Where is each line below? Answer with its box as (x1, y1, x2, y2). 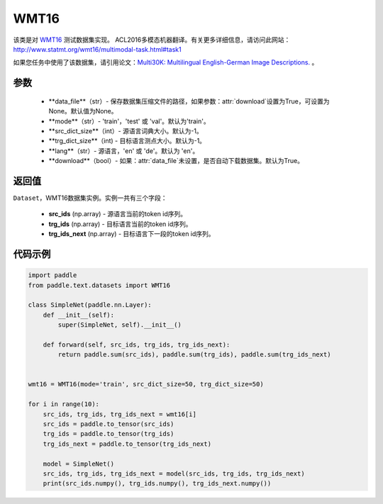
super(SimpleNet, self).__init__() (57, 321, 182, 329)
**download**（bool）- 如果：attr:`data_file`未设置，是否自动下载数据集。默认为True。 (48, 157, 304, 165)
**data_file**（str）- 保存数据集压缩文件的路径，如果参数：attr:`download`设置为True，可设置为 (48, 96, 330, 106)
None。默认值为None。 (48, 107, 118, 116)
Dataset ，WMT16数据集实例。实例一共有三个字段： (13, 194, 167, 202)
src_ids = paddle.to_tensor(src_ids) (43, 420, 174, 428)
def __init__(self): (43, 310, 115, 319)
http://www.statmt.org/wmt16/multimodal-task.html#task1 (13, 45, 182, 53)
